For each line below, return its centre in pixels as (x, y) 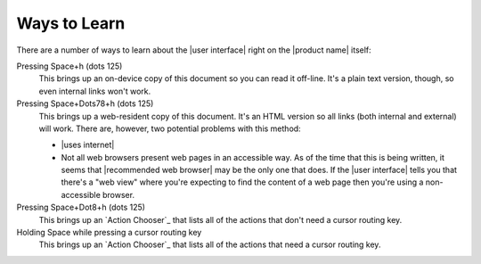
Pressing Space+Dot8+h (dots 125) (81, 207)
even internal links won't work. (95, 91)
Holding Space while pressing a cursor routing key (109, 233)
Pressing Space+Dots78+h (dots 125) (85, 103)
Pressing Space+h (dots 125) (69, 66)
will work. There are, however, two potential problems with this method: (170, 128)
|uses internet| (88, 145)
